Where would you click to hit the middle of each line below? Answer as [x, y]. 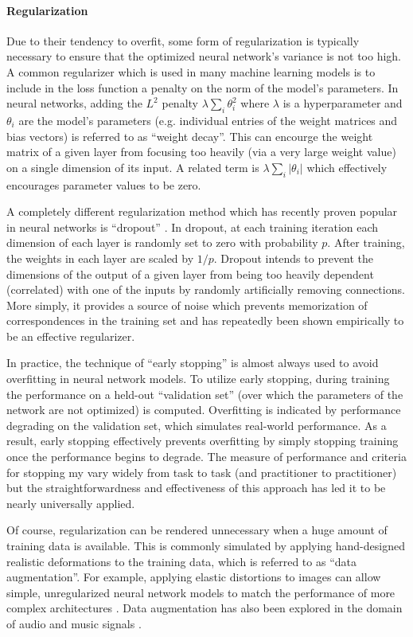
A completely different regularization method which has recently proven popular [202, 211]
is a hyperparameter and [343, 103]
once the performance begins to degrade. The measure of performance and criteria [206, 457]
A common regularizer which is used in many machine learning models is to [191, 71]
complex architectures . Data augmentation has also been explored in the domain [205, 608]
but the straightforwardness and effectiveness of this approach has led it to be [196, 488]
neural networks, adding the [74, 103]
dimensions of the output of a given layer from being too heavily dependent [190, 274]
